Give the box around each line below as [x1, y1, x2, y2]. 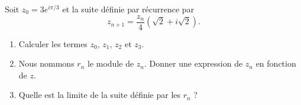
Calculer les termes [18, 37, 88, 50]
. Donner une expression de [144, 57, 243, 70]
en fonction [255, 57, 296, 70]
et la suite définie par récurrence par [62, 3, 195, 15]
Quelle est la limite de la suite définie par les [18, 88, 181, 101]
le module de [88, 57, 134, 70]
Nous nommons [18, 57, 75, 70]
